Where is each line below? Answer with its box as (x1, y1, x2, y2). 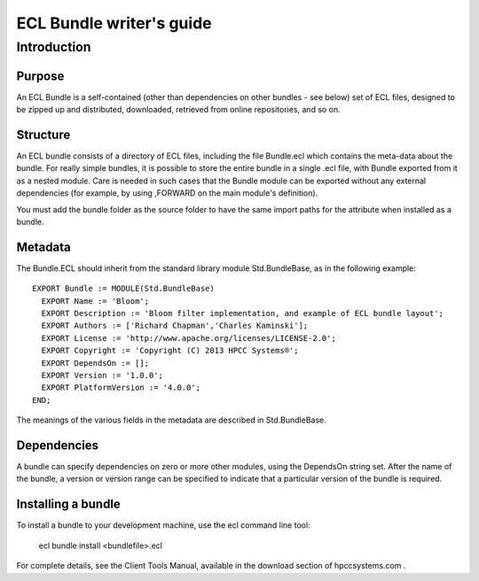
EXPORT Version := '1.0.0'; (41, 370, 164, 380)
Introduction (16, 39, 91, 55)
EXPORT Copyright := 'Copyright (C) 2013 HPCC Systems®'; (41, 345, 299, 356)
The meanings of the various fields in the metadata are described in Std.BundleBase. (16, 414, 327, 425)
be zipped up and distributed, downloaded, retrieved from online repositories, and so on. (16, 105, 341, 115)
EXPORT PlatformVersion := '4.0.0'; (41, 383, 201, 393)
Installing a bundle (16, 497, 122, 512)
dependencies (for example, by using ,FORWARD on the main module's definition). (16, 188, 318, 198)
